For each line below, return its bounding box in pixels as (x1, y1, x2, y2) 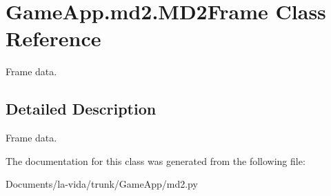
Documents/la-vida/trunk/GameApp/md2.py (6, 177, 198, 191)
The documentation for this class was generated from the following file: (6, 153, 305, 168)
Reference (6, 24, 101, 52)
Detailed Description (6, 98, 157, 119)
